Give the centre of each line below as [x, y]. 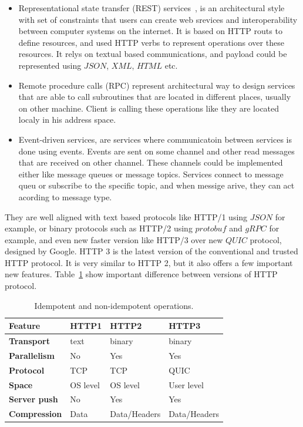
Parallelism [32, 355]
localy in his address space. [67, 120]
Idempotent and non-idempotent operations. [114, 305]
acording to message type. [65, 196]
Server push [33, 399]
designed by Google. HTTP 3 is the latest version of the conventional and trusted [151, 251]
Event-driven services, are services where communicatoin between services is [155, 139]
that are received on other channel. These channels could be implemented [151, 162]
